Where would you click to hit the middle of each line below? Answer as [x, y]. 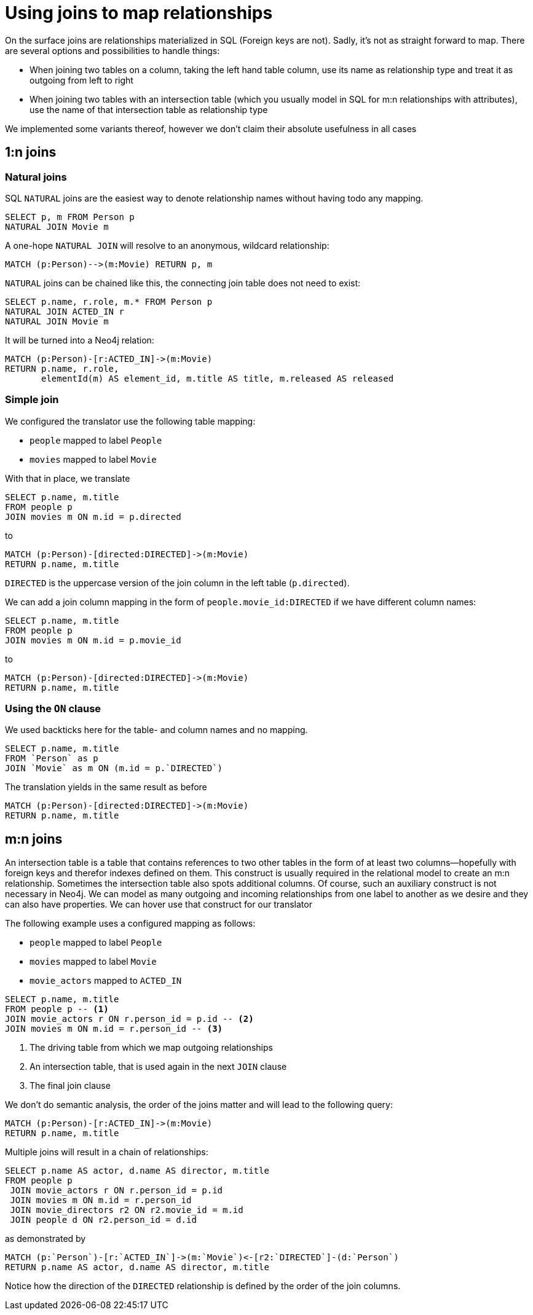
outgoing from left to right [81, 80]
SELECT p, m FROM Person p [70, 217]
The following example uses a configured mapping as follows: [130, 924]
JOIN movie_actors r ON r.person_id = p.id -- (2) [129, 1019]
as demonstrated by [45, 1239]
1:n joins [31, 152]
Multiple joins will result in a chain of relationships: [107, 1152]
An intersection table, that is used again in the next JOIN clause [158, 1067]
